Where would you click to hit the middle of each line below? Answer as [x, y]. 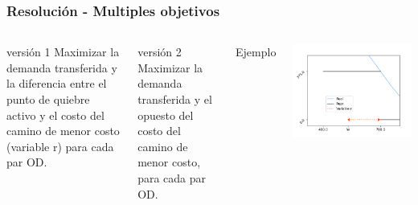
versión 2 [160, 52]
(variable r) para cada [60, 146]
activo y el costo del [55, 115]
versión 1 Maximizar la [63, 52]
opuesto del [166, 115]
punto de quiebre [48, 99]
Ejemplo [256, 52]
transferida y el [175, 99]
